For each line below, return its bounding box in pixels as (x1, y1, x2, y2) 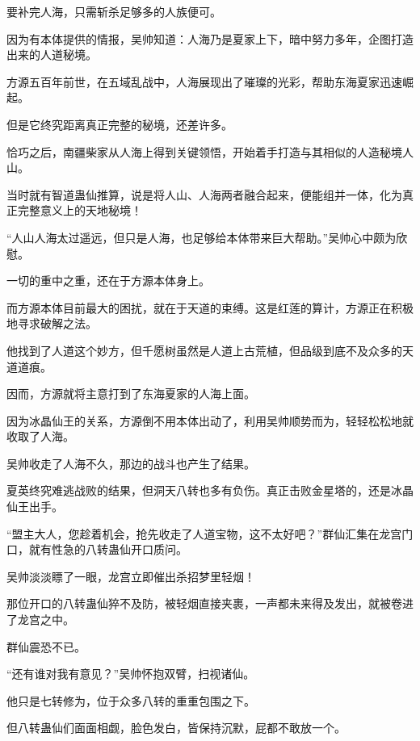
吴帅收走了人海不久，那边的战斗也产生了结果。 (6, 454, 255, 471)
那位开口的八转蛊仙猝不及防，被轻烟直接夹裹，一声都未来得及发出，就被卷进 (6, 595, 414, 612)
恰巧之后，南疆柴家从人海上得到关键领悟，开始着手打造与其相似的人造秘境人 (6, 143, 414, 160)
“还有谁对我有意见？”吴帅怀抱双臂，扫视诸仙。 (6, 665, 255, 682)
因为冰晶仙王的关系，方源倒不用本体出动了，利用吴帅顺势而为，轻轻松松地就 (6, 412, 414, 429)
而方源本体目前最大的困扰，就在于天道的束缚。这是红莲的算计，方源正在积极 (6, 299, 414, 316)
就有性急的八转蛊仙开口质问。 (28, 541, 187, 558)
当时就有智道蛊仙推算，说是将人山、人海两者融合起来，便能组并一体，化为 (6, 186, 402, 203)
